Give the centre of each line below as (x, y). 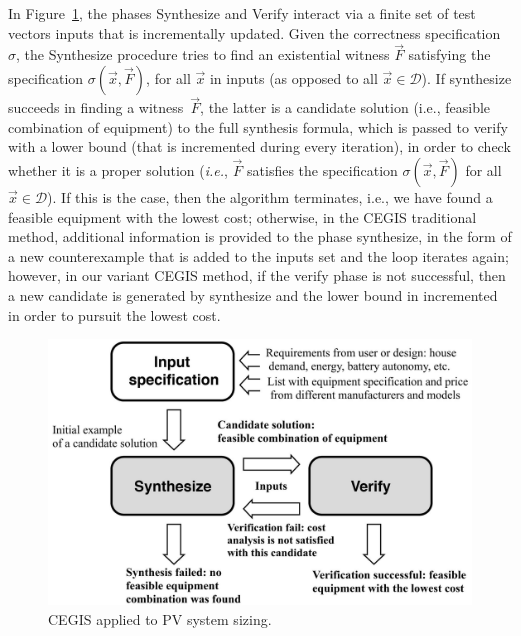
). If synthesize (466, 78)
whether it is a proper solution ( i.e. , (118, 170)
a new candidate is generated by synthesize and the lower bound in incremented (253, 294)
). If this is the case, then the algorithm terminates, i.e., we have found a (270, 197)
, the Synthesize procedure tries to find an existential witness (203, 54)
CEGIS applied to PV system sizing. (160, 618)
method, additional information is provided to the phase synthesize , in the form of (260, 236)
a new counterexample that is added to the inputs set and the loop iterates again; (258, 255)
